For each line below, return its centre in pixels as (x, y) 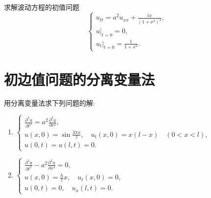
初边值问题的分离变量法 (80, 79)
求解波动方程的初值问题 (42, 7)
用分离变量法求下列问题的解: (49, 103)
